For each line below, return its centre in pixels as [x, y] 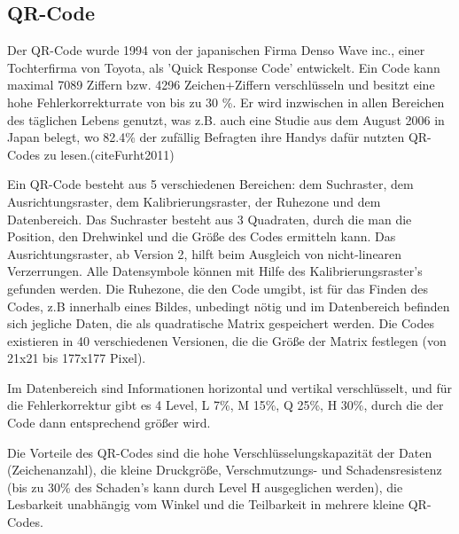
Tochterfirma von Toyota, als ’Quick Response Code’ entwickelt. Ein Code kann [224, 67]
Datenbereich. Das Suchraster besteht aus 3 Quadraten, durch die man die [210, 219]
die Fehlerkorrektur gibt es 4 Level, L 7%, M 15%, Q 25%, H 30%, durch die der [226, 405]
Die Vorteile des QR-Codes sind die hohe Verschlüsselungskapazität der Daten [220, 452]
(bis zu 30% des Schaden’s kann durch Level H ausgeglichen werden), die [205, 487]
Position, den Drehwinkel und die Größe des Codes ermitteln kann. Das [202, 236]
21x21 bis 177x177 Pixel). [77, 358]
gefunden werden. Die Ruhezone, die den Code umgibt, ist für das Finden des [218, 288]
